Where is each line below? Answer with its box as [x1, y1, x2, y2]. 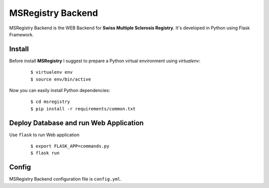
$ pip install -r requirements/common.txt [30, 106, 136, 111]
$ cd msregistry [30, 99, 70, 104]
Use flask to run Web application [9, 132, 80, 138]
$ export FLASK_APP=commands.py [30, 143, 110, 149]
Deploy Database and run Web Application [9, 118, 144, 127]
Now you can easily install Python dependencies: [9, 88, 111, 94]
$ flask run [30, 150, 60, 156]
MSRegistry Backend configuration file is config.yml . [9, 176, 122, 182]
